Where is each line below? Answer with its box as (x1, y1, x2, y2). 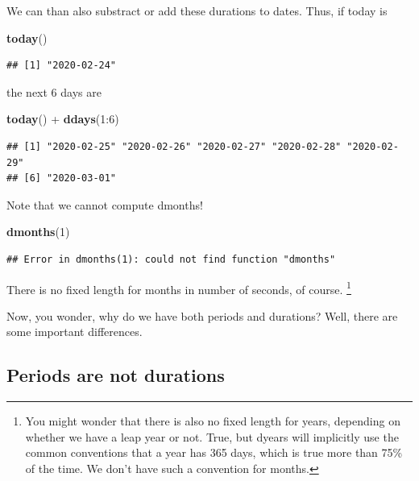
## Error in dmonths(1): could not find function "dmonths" (6, 253, 336, 265)
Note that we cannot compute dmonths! (6, 196, 203, 213)
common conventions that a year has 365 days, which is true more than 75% (25, 444, 403, 461)
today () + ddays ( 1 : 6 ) (6, 110, 119, 127)
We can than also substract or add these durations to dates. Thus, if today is (6, 2, 388, 19)
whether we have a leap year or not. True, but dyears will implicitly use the (25, 428, 399, 445)
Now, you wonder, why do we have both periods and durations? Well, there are (6, 307, 398, 324)
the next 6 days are (6, 83, 102, 100)
